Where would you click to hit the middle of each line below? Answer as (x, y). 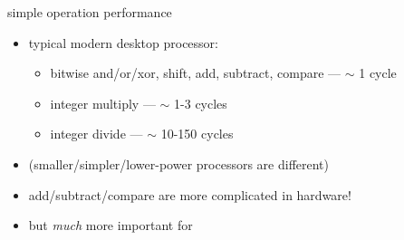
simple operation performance (90, 12)
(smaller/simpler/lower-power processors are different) (179, 163)
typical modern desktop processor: (123, 42)
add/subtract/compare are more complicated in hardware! (190, 194)
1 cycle (378, 73)
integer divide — (96, 134)
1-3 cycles (201, 103)
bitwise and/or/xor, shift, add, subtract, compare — (196, 73)
